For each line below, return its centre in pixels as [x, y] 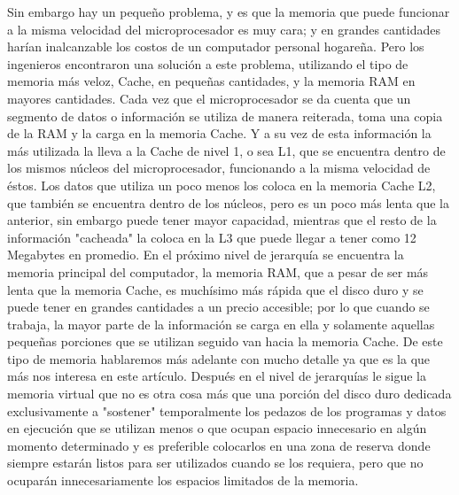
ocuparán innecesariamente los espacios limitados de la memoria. [183, 480]
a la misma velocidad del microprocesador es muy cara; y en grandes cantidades [224, 29]
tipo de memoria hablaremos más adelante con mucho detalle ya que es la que [219, 358]
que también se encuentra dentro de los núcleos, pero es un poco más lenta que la [228, 202]
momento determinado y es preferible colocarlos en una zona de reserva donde [219, 445]
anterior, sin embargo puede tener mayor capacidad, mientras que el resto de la [222, 220]
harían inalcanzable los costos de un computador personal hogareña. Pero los [216, 46]
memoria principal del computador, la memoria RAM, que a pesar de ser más [218, 271]
